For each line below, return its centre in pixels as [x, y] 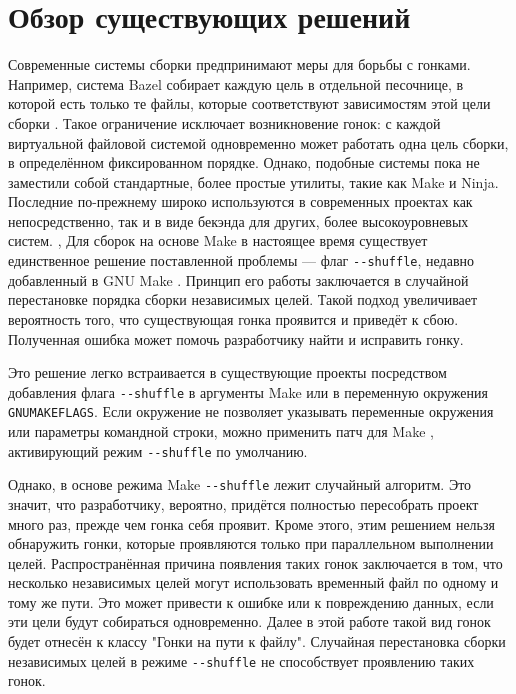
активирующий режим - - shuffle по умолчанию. [158, 450]
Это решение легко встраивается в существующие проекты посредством [227, 372]
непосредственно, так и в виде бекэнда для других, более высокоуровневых [238, 220]
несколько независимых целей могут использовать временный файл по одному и [253, 582]
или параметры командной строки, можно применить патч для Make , [221, 431]
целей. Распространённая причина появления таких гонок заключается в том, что [255, 562]
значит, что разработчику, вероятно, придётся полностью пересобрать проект [243, 503]
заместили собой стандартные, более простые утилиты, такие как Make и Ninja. [253, 181]
